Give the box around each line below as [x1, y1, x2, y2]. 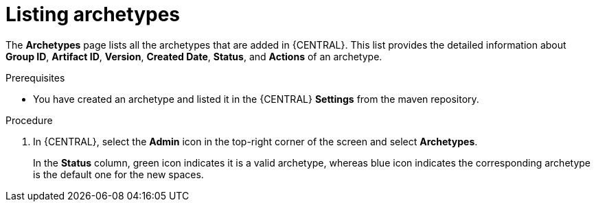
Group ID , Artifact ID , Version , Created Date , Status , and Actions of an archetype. [5, 50, 382, 62]
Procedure [5, 114, 53, 126]
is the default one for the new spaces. [33, 168, 204, 180]
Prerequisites [5, 71, 65, 84]
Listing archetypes [5, 3, 180, 26]
